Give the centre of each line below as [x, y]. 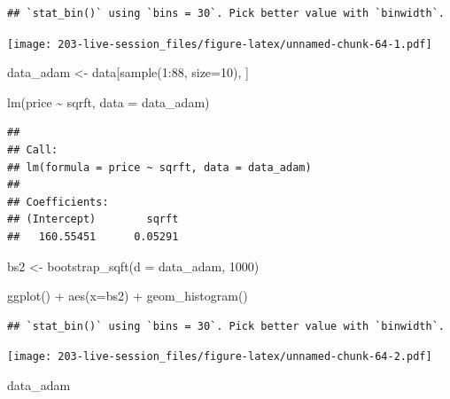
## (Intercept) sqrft [93, 219]
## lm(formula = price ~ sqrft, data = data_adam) [159, 167]
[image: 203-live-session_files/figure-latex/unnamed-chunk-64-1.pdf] [220, 44]
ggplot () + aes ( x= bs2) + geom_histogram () [128, 296]
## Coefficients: [58, 202]
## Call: [33, 150]
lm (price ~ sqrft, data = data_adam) [109, 102]
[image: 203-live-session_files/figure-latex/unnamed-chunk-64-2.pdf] [220, 357]
